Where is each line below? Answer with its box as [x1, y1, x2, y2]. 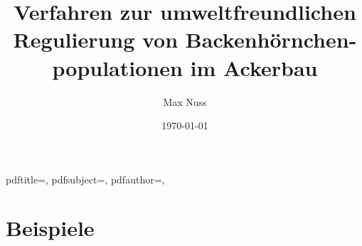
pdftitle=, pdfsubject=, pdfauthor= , [6, 171, 165, 186]
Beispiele [6, 213, 95, 242]
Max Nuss [163, 94, 207, 109]
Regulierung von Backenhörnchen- [13, 25, 357, 54]
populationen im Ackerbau [52, 53, 318, 82]
